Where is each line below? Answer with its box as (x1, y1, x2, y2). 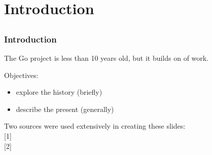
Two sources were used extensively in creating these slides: (4, 121, 186, 131)
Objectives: (4, 69, 39, 80)
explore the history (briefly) (16, 87, 102, 97)
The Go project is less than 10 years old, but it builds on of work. (4, 53, 209, 63)
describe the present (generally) (16, 103, 114, 114)
